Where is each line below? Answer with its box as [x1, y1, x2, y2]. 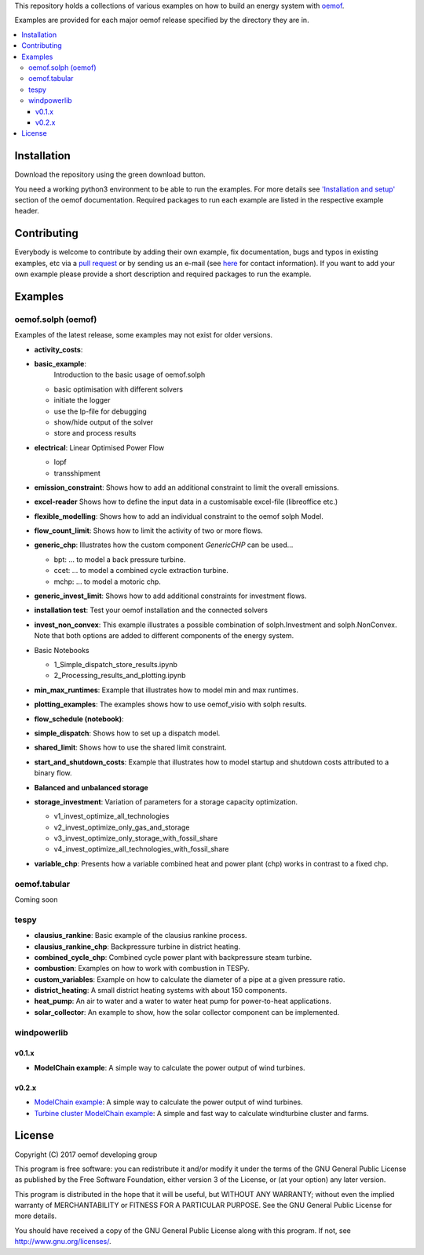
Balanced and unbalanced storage [34, 783, 148, 792]
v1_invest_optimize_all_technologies [53, 812, 170, 821]
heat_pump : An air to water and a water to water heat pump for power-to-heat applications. [34, 997, 331, 1006]
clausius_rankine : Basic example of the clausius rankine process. [34, 931, 247, 940]
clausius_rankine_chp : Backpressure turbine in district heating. [34, 942, 241, 951]
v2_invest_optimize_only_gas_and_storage [53, 823, 190, 832]
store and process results [53, 429, 137, 438]
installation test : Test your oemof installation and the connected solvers [34, 605, 269, 615]
